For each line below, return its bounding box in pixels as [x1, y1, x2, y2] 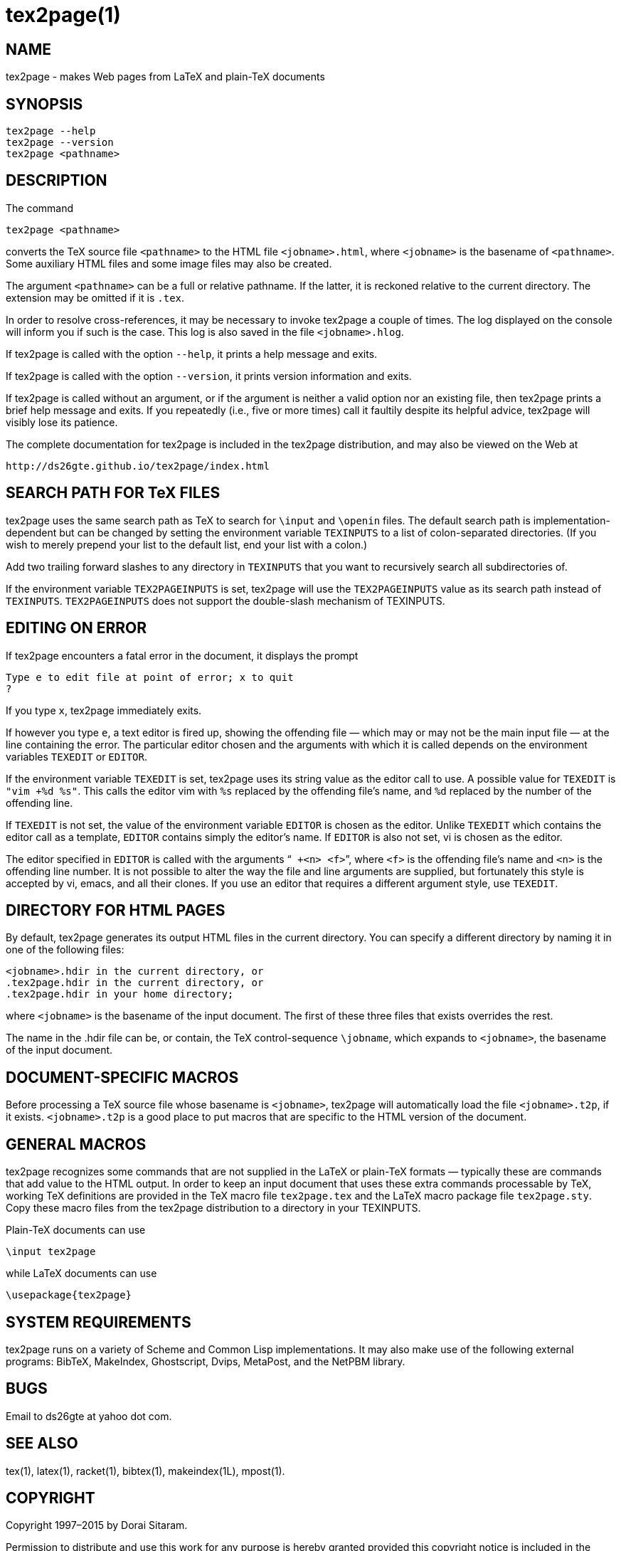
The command [6, 201, 74, 214]
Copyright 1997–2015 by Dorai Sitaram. [6, 1519, 188, 1532]
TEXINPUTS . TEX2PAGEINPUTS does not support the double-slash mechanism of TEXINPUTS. [6, 594, 445, 607]
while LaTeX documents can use [6, 1267, 157, 1280]
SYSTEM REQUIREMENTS [6, 1313, 191, 1331]
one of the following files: [6, 943, 124, 956]
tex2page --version [6, 137, 114, 149]
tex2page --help [6, 125, 96, 137]
